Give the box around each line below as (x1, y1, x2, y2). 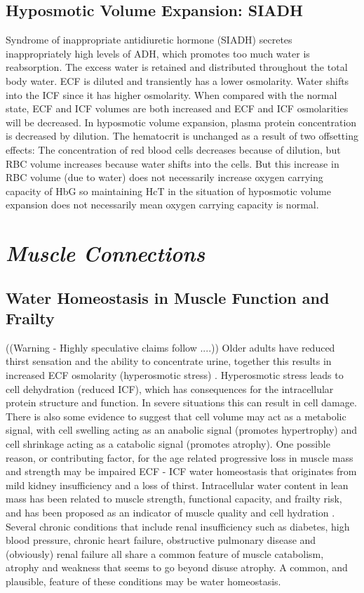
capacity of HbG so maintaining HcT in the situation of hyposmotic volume (6, 183, 331, 198)
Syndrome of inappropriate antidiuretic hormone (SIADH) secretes (6, 32, 292, 47)
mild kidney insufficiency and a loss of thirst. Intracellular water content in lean (6, 477, 349, 492)
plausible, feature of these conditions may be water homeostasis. (6, 573, 281, 588)
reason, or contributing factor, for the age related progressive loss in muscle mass (6, 450, 353, 465)
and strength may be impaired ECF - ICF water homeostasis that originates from (6, 464, 357, 479)
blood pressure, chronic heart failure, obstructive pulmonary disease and (6, 533, 316, 547)
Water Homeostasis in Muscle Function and (6, 286, 330, 308)
